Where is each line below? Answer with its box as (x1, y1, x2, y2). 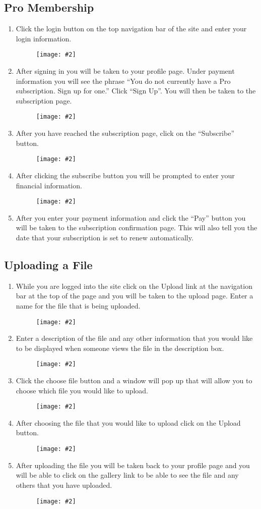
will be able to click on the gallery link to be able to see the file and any (16, 470, 239, 480)
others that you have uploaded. (16, 479, 112, 490)
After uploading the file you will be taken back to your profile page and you (16, 460, 250, 470)
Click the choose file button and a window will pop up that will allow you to (16, 375, 252, 386)
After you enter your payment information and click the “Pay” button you (16, 212, 246, 223)
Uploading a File (4, 257, 93, 272)
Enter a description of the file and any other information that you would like (16, 333, 253, 343)
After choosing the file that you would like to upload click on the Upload (16, 417, 241, 428)
